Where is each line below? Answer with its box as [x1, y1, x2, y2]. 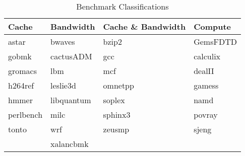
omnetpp [103, 80, 134, 91]
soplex [103, 94, 125, 106]
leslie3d [50, 80, 76, 91]
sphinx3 [103, 109, 131, 120]
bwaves [50, 36, 75, 47]
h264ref [8, 80, 34, 91]
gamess [194, 80, 219, 91]
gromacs [8, 65, 37, 76]
